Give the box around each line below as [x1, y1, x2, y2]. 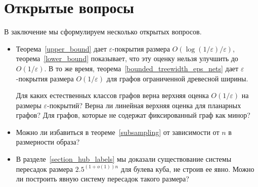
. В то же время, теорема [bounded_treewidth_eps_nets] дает [44, 63, 239, 73]
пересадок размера [16, 163, 73, 174]
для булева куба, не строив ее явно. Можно [120, 163, 254, 174]
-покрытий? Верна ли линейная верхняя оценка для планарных [47, 100, 241, 110]
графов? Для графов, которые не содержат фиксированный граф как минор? [16, 110, 250, 120]
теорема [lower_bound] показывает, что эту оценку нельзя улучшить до [16, 53, 238, 64]
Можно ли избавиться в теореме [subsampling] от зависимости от [16, 126, 220, 137]
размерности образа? [16, 136, 80, 147]
